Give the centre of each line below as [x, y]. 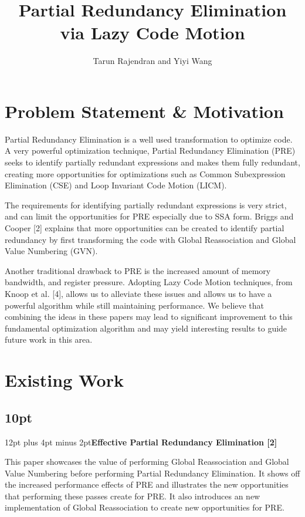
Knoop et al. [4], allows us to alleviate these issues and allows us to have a [138, 293]
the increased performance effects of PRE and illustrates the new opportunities [147, 484]
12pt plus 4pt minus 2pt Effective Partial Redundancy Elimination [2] [141, 442]
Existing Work [64, 380]
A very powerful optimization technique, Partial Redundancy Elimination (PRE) [150, 151]
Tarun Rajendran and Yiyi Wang [152, 61]
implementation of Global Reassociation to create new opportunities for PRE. [145, 507]
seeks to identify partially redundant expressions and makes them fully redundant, [152, 162]
